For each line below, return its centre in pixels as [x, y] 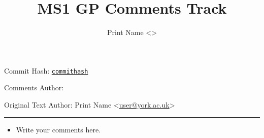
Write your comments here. [58, 129]
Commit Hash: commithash [46, 70]
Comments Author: [34, 88]
